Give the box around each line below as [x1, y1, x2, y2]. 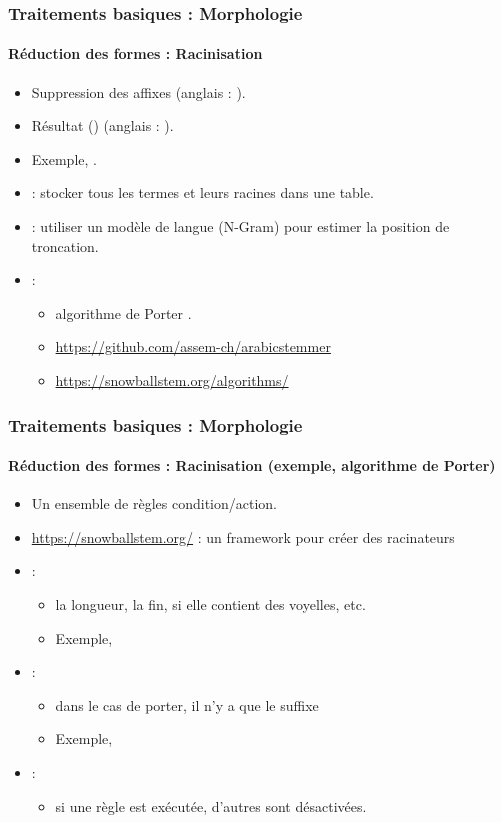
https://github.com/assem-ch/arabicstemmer [55, 336, 331, 357]
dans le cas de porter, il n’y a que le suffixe [55, 694, 319, 715]
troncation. [31, 235, 99, 256]
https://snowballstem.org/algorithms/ [55, 369, 289, 390]
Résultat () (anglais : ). [31, 115, 174, 136]
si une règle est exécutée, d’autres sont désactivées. [55, 795, 367, 816]
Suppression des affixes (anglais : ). [31, 81, 246, 102]
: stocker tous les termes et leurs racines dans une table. [31, 182, 374, 203]
